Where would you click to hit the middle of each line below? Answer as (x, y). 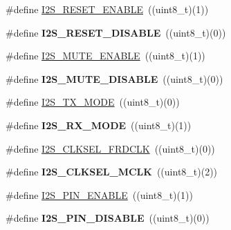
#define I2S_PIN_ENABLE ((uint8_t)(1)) (99, 194)
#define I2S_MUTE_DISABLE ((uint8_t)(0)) (114, 78)
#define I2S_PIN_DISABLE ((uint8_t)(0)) (108, 218)
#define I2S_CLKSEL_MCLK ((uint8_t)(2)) (112, 172)
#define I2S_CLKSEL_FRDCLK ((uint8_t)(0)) (110, 148)
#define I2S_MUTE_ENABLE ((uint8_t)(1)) (105, 56)
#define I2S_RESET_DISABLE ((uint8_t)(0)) (116, 32)
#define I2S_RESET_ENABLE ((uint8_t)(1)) (107, 9)
